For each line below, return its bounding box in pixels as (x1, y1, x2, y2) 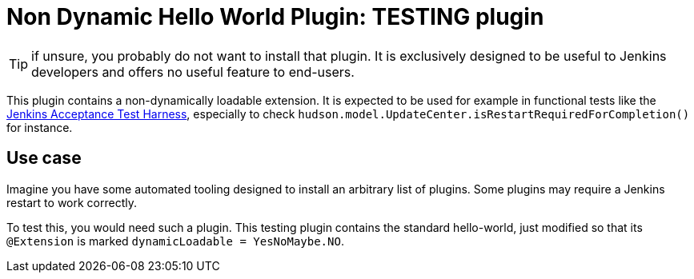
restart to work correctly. (6, 195, 137, 209)
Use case (6, 148, 82, 169)
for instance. (6, 120, 73, 134)
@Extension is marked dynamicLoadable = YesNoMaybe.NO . (6, 233, 344, 248)
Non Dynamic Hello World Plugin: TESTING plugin (6, 3, 544, 30)
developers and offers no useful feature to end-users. (31, 63, 355, 80)
